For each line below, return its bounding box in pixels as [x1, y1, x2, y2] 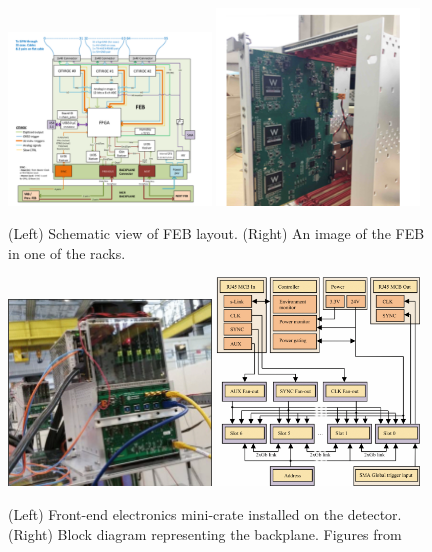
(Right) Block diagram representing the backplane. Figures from [8, 523, 402, 544]
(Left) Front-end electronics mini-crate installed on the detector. [8, 504, 402, 524]
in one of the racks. [8, 242, 126, 263]
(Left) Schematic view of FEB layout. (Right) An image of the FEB [8, 223, 425, 244]
